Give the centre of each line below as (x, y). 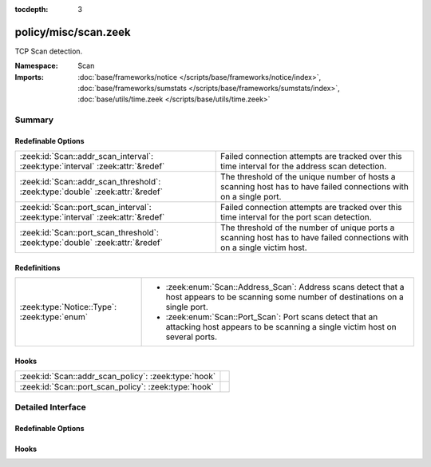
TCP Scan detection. (49, 51)
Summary (34, 120)
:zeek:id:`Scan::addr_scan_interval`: (87, 156)
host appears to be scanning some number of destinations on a (285, 297)
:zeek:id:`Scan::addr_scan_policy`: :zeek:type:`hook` (118, 377)
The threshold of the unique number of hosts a (308, 177)
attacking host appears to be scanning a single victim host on (281, 327)
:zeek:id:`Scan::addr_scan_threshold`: (90, 182)
